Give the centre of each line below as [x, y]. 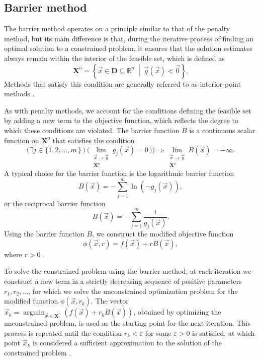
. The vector [110, 301]
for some [158, 333]
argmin [34, 313]
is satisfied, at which [224, 333]
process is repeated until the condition [63, 333]
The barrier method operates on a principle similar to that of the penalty [117, 28]
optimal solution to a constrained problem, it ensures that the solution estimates [128, 48]
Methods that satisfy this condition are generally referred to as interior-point [122, 83]
